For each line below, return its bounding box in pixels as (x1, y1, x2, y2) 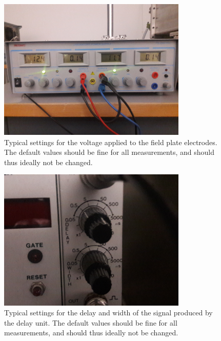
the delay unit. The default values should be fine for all (4, 317, 177, 328)
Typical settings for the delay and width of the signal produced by (4, 307, 213, 318)
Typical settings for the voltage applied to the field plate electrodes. (4, 136, 217, 147)
